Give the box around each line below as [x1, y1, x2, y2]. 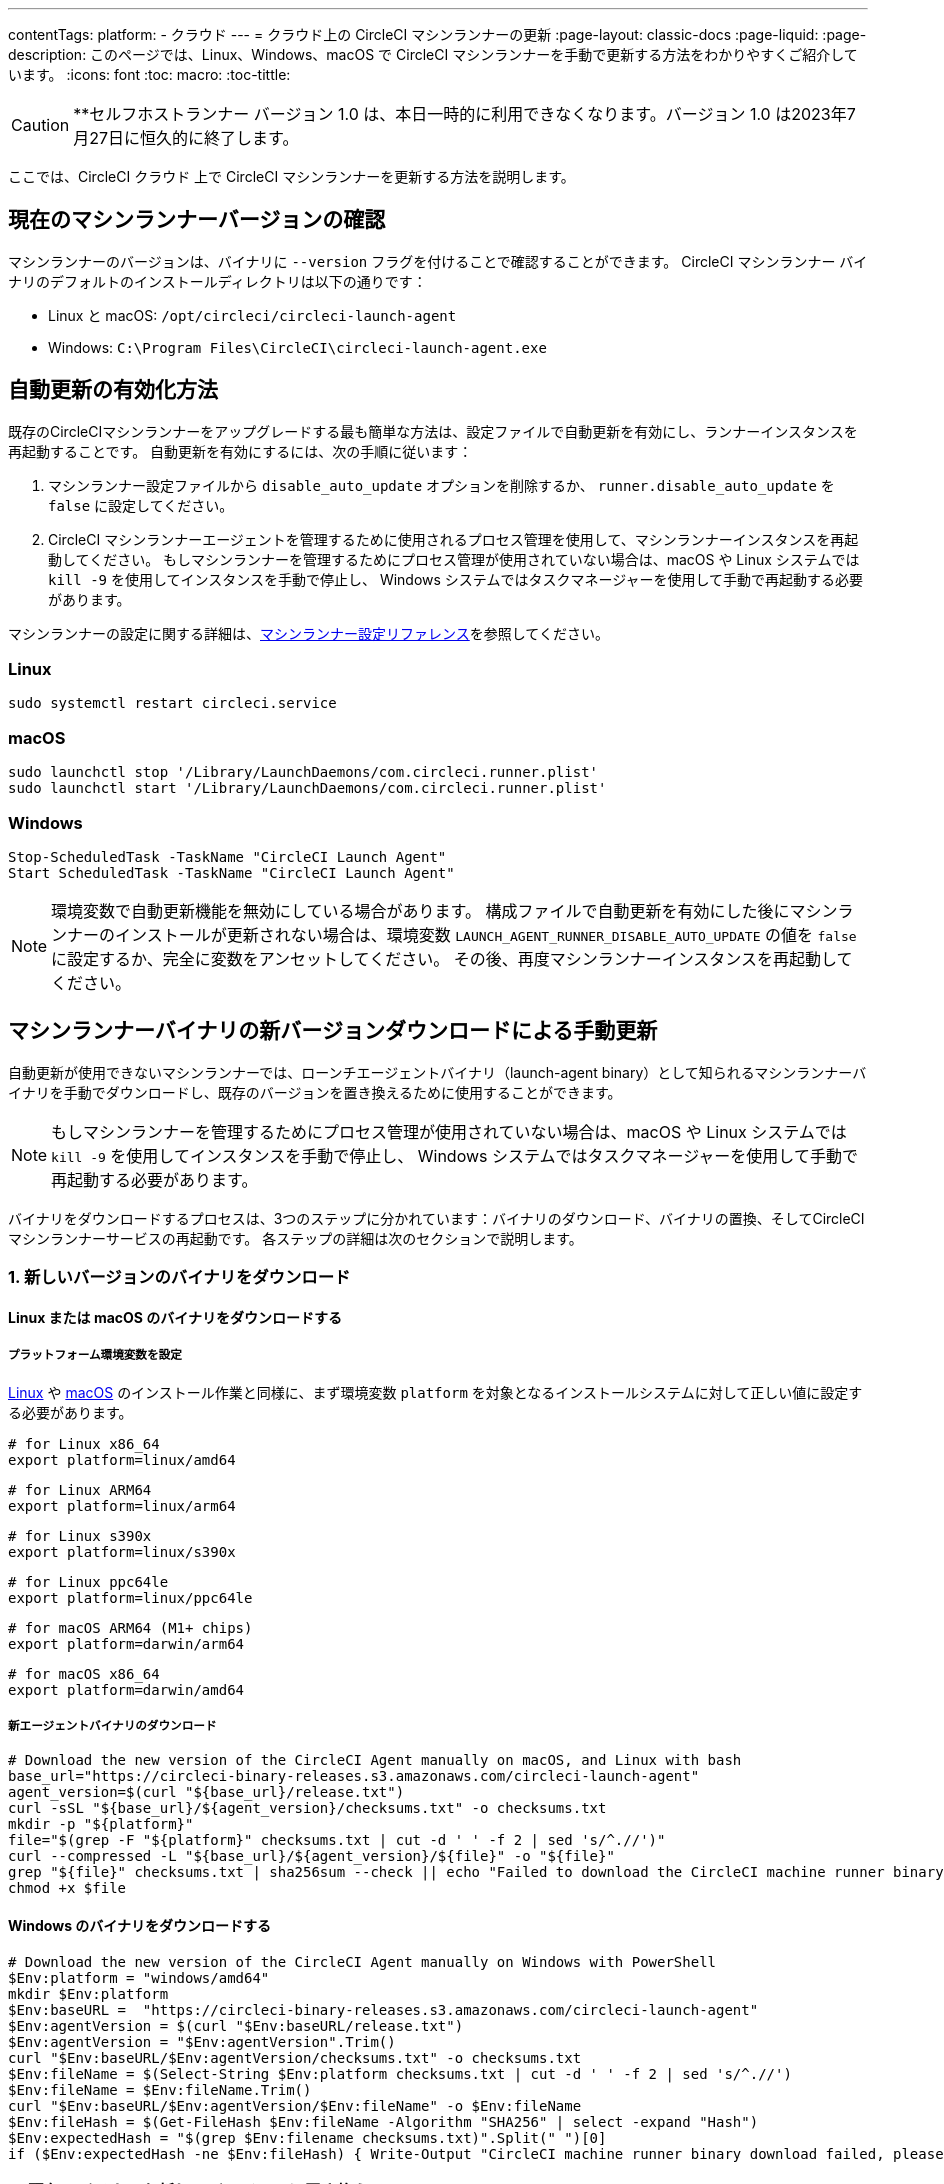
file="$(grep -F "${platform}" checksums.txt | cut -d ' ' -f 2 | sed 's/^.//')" [8, 1832, 666, 1849]
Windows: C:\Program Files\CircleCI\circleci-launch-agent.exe [48, 338, 547, 356]
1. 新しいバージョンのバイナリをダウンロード [8, 1267, 351, 1288]
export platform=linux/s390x [8, 1543, 236, 1560]
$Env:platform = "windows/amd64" [8, 1969, 270, 1986]
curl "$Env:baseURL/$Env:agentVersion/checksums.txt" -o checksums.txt [8, 2049, 582, 2066]
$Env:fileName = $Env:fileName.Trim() [8, 2081, 312, 2098]
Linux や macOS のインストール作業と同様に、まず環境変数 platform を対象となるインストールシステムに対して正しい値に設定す [8, 1383, 863, 1401]
